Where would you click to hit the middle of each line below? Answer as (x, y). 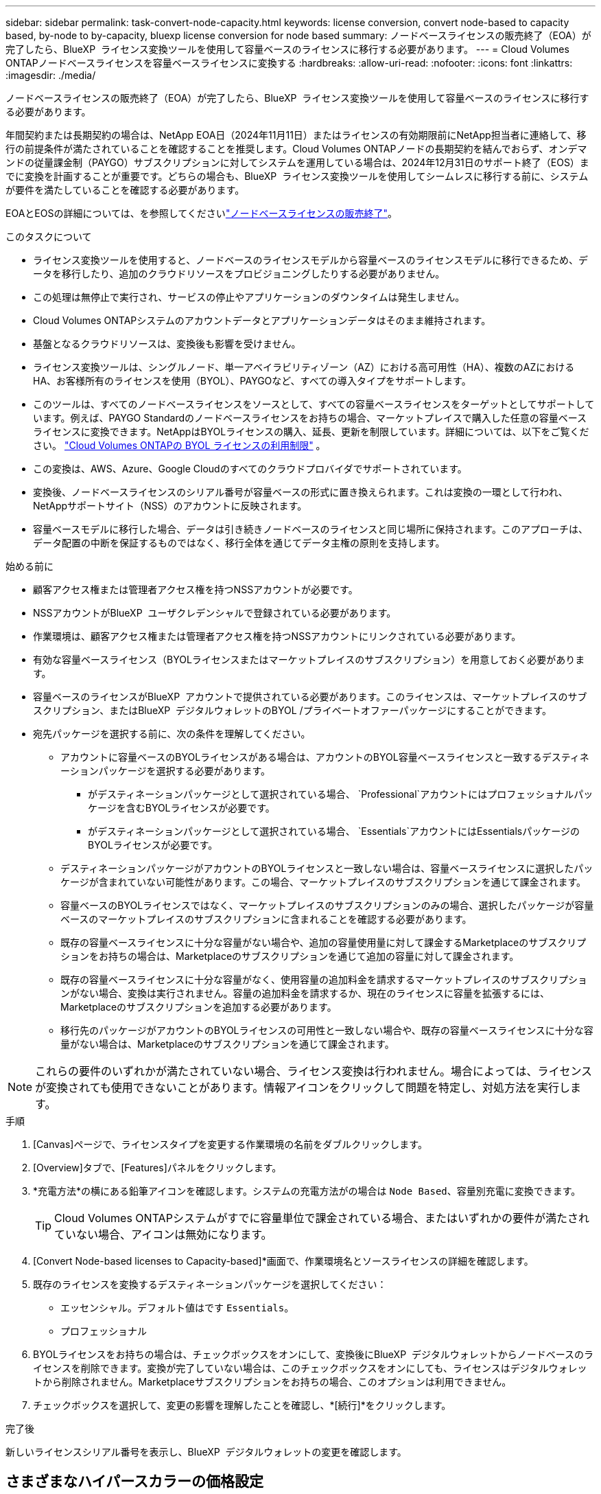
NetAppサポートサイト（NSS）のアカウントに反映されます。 (170, 506)
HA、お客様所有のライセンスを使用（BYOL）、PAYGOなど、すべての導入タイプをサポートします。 (252, 381)
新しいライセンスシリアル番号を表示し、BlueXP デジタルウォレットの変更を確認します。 (206, 1452)
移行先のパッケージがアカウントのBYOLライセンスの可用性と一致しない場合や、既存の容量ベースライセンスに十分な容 (327, 1030)
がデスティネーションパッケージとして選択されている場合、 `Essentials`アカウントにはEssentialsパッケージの (334, 831)
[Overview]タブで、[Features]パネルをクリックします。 (157, 1168)
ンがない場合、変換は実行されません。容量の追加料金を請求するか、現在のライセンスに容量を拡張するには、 (305, 993)
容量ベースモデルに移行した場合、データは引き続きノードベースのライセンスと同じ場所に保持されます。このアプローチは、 (310, 529)
